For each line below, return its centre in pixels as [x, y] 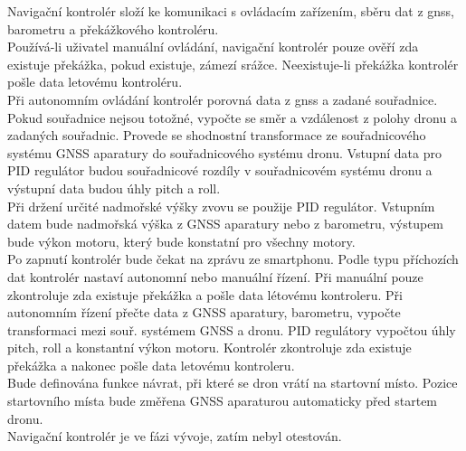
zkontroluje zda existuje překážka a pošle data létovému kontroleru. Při [205, 294]
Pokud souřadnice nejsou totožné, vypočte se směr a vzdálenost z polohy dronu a [232, 117]
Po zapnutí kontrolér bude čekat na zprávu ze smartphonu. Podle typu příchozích [233, 259]
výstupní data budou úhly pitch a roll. [114, 188]
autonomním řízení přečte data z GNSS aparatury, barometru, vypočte [204, 312]
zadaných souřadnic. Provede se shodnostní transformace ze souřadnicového [217, 135]
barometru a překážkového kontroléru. [113, 28]
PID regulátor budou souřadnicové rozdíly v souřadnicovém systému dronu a [220, 170]
